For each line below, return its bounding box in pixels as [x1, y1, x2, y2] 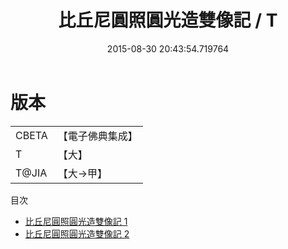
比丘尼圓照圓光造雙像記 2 [24, 227, 130, 240]
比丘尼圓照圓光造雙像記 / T [58, 9, 278, 32]
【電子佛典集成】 [57, 129, 138, 143]
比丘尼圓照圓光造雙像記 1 [24, 215, 128, 227]
